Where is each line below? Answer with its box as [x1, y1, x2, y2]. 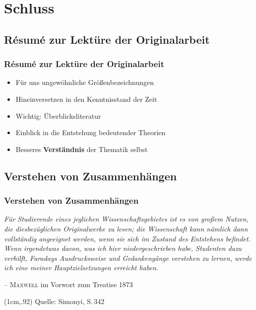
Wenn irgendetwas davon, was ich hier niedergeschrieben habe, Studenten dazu [4, 243, 242, 253]
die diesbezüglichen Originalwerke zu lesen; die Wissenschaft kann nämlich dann [4, 223, 248, 233]
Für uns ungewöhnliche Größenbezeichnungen [15, 77, 154, 87]
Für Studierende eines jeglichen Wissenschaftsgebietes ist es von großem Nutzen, [4, 214, 249, 224]
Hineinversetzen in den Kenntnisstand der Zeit [15, 93, 157, 104]
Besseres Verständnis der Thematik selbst [15, 144, 148, 154]
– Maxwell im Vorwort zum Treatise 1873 [4, 279, 133, 289]
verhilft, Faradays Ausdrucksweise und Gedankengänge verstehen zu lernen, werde [4, 252, 252, 263]
